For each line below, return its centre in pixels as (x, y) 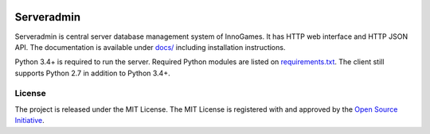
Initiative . (30, 121)
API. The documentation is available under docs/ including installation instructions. (150, 47)
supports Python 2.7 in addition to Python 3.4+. (92, 73)
